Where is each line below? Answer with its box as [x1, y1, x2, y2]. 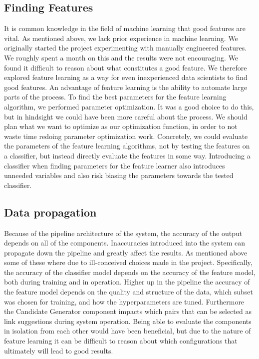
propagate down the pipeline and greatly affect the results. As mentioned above [4, 247, 248, 257]
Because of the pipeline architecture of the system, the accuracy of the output [4, 227, 243, 238]
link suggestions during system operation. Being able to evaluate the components [4, 315, 252, 326]
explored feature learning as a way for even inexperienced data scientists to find [4, 72, 248, 82]
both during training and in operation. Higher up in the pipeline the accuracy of [4, 276, 250, 287]
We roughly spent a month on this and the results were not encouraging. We [4, 52, 239, 62]
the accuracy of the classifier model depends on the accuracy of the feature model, [4, 266, 256, 277]
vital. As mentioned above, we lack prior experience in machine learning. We [4, 32, 238, 43]
